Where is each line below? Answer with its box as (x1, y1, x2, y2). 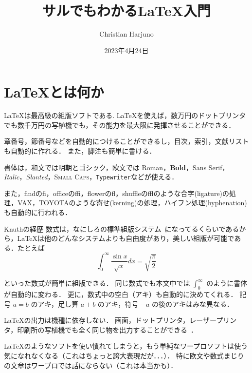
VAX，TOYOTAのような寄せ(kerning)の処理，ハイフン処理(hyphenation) (17, 197, 247, 208)
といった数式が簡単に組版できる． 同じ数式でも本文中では (4, 278, 190, 288)
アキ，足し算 (37, 298, 78, 309)
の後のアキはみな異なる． (152, 298, 234, 309)
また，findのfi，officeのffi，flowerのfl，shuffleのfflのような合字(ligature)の (4, 188, 230, 198)
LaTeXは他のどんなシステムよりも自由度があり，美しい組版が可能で (17, 233, 234, 243)
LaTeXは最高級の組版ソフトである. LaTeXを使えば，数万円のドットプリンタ (4, 110, 246, 120)
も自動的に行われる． (4, 207, 72, 217)
